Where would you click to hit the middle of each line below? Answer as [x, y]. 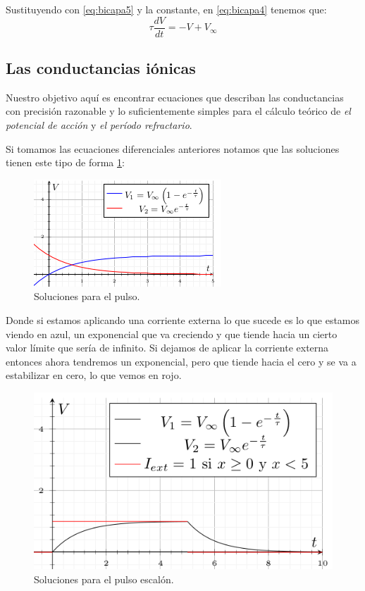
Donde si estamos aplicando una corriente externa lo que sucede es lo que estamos [183, 320]
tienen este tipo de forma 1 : [65, 162]
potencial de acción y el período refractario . [99, 125]
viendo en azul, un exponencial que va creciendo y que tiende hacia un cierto [172, 334]
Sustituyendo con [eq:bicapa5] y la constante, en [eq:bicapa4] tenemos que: [166, 9]
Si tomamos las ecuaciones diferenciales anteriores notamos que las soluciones [173, 148]
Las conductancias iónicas [101, 68]
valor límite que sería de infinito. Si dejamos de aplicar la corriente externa [167, 348]
